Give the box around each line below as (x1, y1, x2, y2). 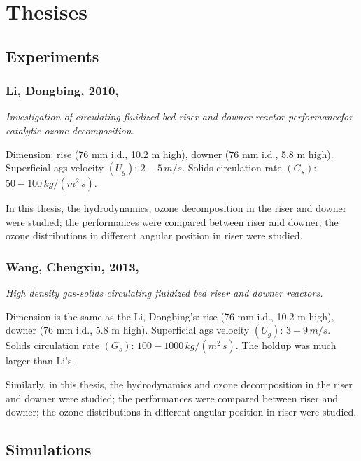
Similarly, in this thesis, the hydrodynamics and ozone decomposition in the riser (6, 376, 353, 391)
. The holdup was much (235, 338, 337, 353)
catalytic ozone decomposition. (6, 122, 134, 137)
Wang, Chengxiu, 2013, (6, 257, 139, 275)
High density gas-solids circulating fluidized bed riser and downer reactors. (6, 285, 323, 300)
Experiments (6, 45, 99, 66)
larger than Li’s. (6, 353, 75, 368)
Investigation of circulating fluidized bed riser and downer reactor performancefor (6, 109, 353, 124)
